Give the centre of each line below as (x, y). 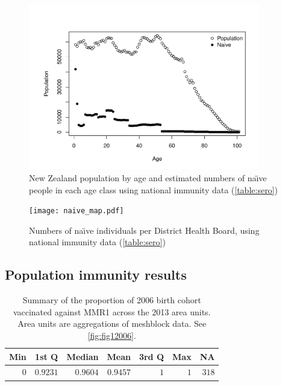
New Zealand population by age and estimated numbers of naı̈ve (148, 178)
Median (83, 356)
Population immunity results (96, 275)
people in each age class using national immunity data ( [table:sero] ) (153, 189)
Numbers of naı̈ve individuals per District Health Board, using (144, 230)
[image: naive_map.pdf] (77, 211)
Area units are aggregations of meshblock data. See (112, 323)
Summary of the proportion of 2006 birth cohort (112, 300)
